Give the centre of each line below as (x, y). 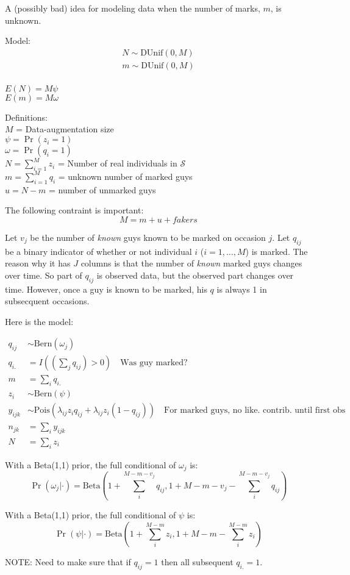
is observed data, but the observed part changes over (195, 275)
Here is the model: (39, 321)
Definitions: (26, 117)
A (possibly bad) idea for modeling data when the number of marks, (133, 8)
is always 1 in (242, 289)
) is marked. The (277, 251)
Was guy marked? (154, 363)
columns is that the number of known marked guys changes (191, 263)
